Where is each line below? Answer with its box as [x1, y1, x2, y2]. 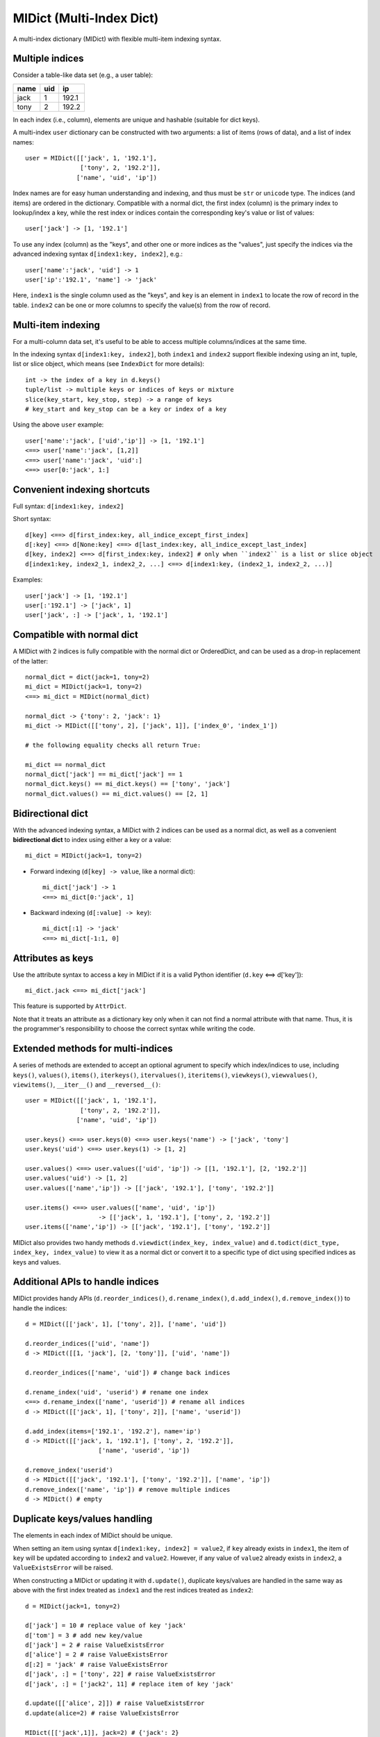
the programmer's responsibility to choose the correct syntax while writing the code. [13, 1025, 256, 1033]
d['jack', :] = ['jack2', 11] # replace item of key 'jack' [25, 1680, 234, 1688]
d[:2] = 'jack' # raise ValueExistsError [25, 1661, 168, 1668]
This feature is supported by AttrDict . [13, 1002, 127, 1010]
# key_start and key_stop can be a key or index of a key [25, 405, 227, 413]
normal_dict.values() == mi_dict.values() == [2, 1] [25, 789, 208, 798]
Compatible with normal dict [13, 629, 138, 641]
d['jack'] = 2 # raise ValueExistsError [25, 1641, 165, 1649]
